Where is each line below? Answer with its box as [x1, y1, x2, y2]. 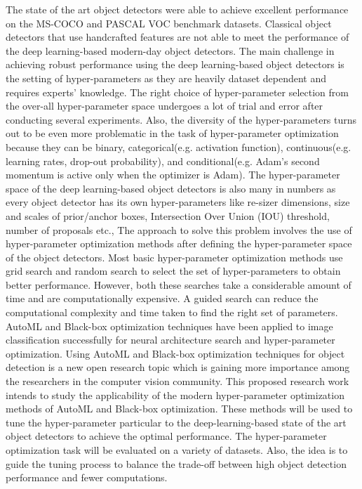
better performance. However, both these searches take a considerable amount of [6, 277, 351, 292]
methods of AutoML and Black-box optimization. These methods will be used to [6, 401, 353, 416]
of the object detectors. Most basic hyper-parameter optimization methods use [6, 249, 343, 264]
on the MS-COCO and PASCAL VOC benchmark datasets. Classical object [6, 15, 332, 30]
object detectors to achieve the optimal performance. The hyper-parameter [6, 429, 327, 443]
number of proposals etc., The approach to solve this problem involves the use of [6, 222, 352, 237]
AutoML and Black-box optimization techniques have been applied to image [6, 318, 333, 333]
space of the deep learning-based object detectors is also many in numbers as [6, 181, 336, 195]
